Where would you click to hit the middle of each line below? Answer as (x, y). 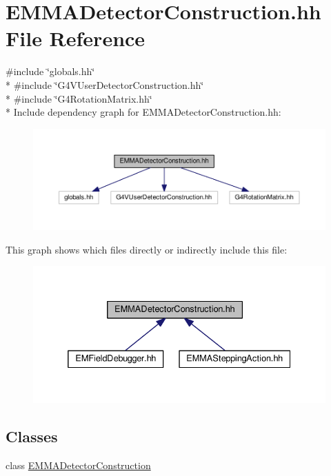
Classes (32, 436)
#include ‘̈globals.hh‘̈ (50, 71)
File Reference (76, 38)
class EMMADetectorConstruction (78, 465)
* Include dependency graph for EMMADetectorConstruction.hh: (143, 112)
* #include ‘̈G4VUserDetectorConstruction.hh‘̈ (105, 84)
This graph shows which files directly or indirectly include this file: (147, 249)
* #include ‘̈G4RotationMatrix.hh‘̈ (79, 98)
